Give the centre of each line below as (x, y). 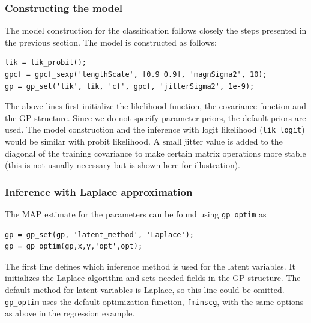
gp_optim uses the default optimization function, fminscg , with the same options (154, 301)
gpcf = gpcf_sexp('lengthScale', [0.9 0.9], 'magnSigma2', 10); (136, 74)
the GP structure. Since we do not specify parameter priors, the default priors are (155, 117)
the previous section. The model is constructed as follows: (111, 42)
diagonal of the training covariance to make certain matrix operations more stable (155, 153)
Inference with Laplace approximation (99, 191)
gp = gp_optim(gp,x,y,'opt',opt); (74, 246)
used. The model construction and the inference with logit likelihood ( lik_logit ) (155, 129)
